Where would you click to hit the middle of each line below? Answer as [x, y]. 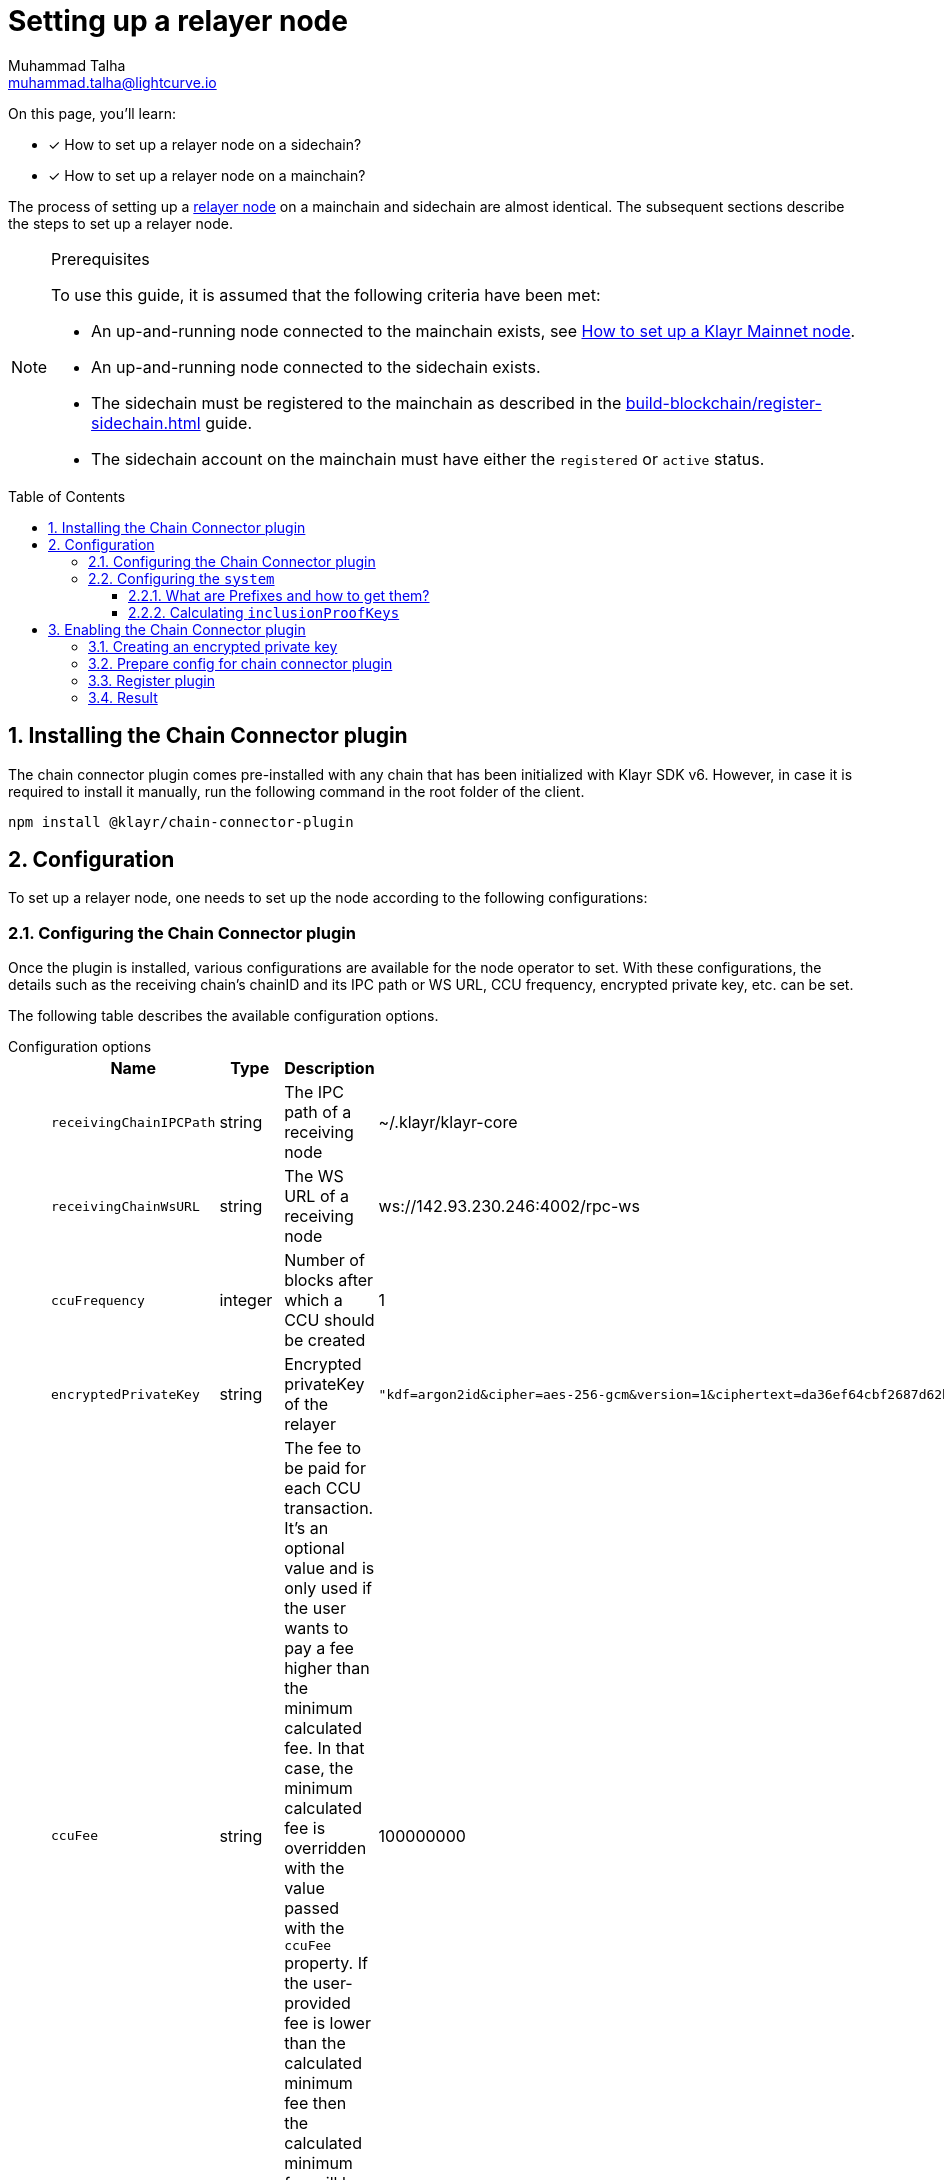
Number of [324, 1260]
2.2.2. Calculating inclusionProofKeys [264, 612]
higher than [327, 1668]
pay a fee [319, 1648]
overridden [325, 1848]
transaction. [329, 1508]
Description [329, 1068]
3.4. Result [123, 697]
